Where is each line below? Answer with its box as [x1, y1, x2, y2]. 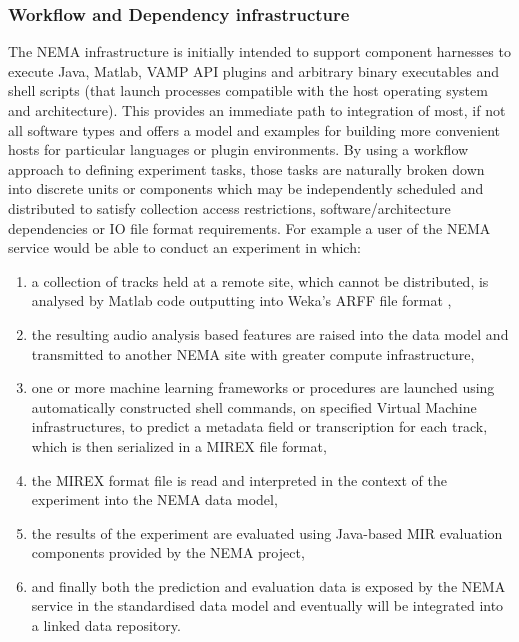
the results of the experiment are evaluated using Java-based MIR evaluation [31, 522, 503, 543]
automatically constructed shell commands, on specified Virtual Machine [31, 396, 477, 417]
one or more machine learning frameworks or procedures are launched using [31, 377, 495, 398]
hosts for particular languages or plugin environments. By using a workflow [8, 139, 469, 160]
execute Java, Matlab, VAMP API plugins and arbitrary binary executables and [8, 60, 499, 81]
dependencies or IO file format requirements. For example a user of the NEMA [8, 217, 491, 238]
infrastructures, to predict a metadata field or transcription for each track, [31, 416, 488, 437]
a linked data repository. [31, 615, 181, 636]
